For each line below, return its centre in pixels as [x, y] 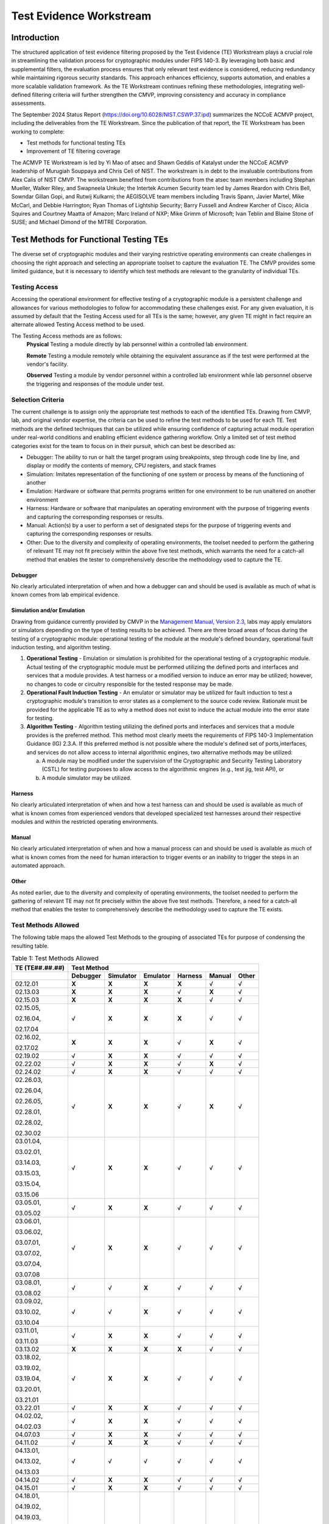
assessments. [29, 103]
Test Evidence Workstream [81, 16]
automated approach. [38, 866]
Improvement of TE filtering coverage [73, 151]
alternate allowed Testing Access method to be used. [78, 325]
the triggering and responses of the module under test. [95, 383]
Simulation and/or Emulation [48, 610]
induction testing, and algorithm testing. [61, 647]
